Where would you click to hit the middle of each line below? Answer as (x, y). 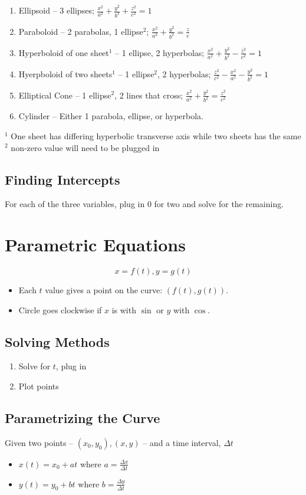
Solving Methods (57, 341)
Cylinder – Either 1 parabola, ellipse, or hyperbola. (111, 116)
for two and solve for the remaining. (219, 204)
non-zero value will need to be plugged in (85, 147)
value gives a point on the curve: (104, 290)
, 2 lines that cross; (149, 95)
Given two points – (39, 442)
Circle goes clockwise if (60, 309)
